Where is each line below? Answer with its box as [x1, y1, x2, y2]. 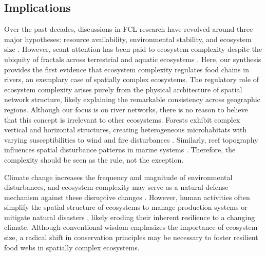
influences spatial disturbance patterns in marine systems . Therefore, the [4, 144, 236, 155]
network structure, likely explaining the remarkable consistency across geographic [4, 94, 260, 105]
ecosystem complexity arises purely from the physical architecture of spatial [4, 84, 242, 94]
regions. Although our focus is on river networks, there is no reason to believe [4, 104, 248, 114]
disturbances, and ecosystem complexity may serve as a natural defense [4, 182, 229, 192]
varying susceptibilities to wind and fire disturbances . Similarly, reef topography [4, 134, 258, 145]
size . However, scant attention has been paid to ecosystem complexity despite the [4, 44, 262, 54]
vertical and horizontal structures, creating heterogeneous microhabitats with [4, 124, 247, 135]
